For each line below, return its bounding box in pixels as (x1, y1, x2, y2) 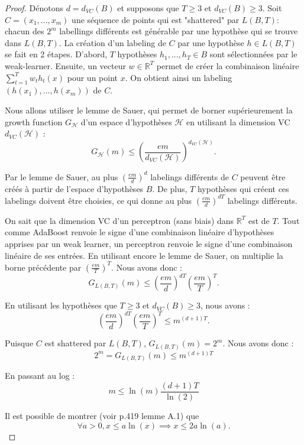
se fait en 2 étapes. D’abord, (5, 48, 108, 60)
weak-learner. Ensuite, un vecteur (5, 59, 126, 72)
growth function (5, 115, 63, 128)
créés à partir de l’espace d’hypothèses (5, 182, 144, 194)
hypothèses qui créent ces (197, 182, 289, 194)
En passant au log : (5, 369, 75, 382)
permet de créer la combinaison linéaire (156, 59, 299, 72)
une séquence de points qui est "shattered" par (72, 13, 240, 25)
